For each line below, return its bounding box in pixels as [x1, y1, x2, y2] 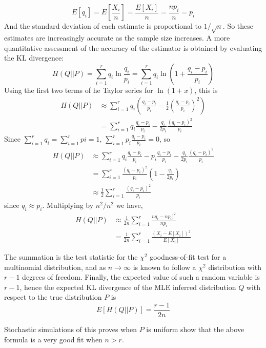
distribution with [208, 261, 262, 272]
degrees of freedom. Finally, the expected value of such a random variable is [22, 272, 260, 282]
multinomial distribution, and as [4, 261, 106, 272]
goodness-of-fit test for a [150, 252, 227, 262]
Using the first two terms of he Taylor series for [4, 85, 153, 95]
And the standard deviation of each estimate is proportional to [4, 21, 201, 31]
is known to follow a [133, 261, 196, 272]
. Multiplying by [42, 200, 94, 210]
